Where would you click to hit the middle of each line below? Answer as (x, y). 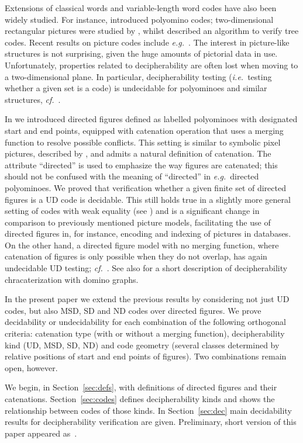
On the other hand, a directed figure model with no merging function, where (142, 245)
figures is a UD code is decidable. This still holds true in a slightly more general (148, 199)
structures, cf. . (33, 99)
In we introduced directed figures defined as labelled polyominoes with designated (151, 119)
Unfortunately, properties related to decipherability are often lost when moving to (151, 65)
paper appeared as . (41, 433)
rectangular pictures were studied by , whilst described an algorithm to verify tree (152, 31)
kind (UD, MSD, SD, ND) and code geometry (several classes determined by (142, 345)
